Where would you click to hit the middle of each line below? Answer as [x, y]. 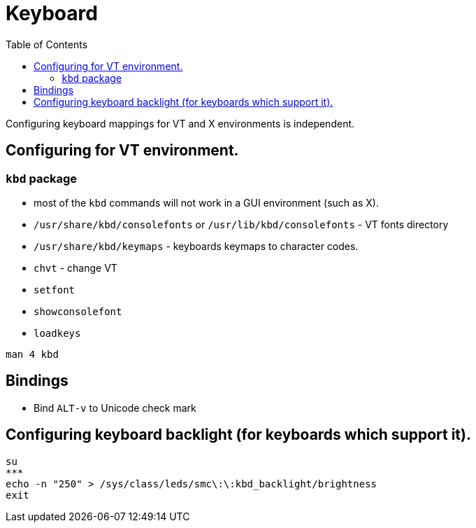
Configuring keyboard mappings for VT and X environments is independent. [180, 123]
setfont [55, 290]
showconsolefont [78, 311]
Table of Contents [47, 44]
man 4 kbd [32, 354]
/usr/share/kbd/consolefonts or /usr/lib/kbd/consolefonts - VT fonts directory [241, 224]
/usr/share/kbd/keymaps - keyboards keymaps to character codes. [196, 246]
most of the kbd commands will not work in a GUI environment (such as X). [206, 202]
